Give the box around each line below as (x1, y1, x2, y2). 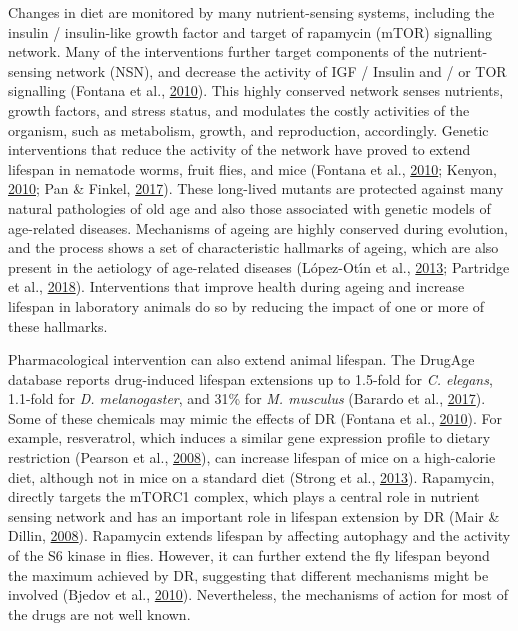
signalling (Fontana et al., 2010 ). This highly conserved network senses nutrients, (8, 80, 504, 101)
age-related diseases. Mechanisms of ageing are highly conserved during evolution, (8, 217, 508, 238)
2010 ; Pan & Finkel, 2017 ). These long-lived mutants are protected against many (8, 178, 504, 199)
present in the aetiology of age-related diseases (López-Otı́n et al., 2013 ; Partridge (8, 256, 510, 277)
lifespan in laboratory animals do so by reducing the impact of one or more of (8, 295, 485, 316)
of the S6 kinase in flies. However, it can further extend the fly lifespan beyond (8, 545, 490, 566)
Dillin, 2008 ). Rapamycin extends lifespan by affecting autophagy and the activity (8, 525, 511, 546)
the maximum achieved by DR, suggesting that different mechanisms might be (8, 564, 489, 585)
